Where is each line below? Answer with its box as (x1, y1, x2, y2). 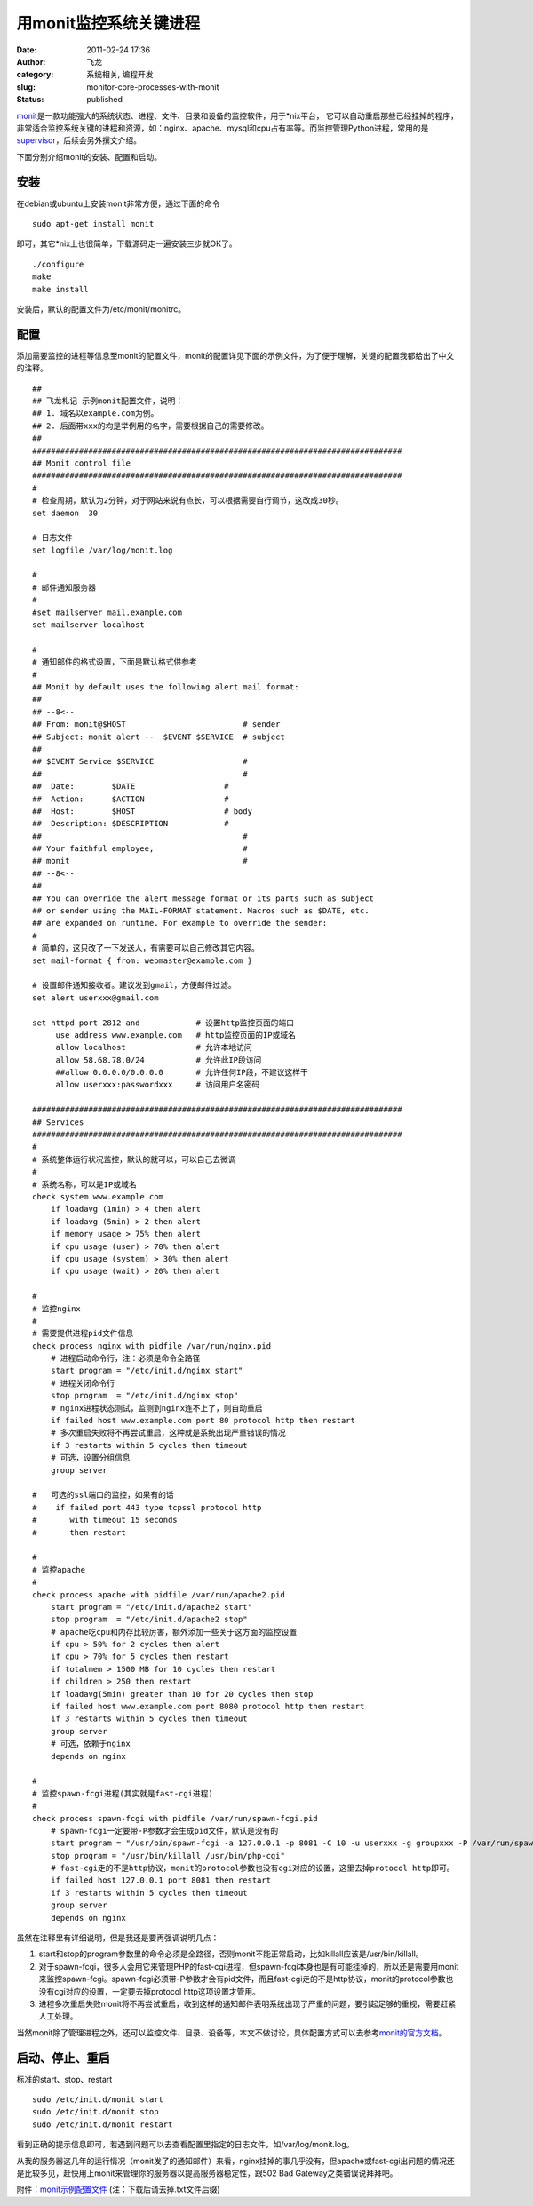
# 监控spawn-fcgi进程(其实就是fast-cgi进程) (32, 1788, 213, 1798)
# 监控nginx (32, 1303, 82, 1314)
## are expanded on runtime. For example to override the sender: (32, 918, 328, 928)
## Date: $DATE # (32, 782, 230, 792)
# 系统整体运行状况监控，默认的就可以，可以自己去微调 (32, 1154, 236, 1164)
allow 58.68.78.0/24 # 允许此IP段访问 (55, 1055, 262, 1065)
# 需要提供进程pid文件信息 (32, 1328, 134, 1339)
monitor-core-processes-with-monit (86, 81, 219, 92)
